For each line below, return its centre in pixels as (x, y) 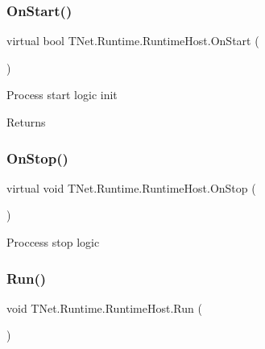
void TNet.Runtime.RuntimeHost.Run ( (104, 307)
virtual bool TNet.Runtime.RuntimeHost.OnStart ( (133, 41)
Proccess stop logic (53, 242)
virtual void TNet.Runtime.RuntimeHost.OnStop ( (131, 187)
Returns (26, 122)
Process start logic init (62, 95)
